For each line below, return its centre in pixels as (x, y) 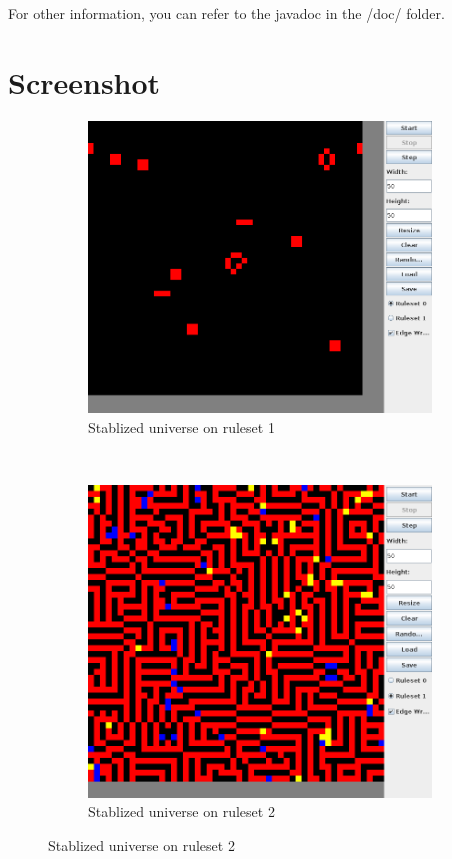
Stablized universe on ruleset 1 (181, 426)
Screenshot (84, 81)
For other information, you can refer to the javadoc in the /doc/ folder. (226, 13)
